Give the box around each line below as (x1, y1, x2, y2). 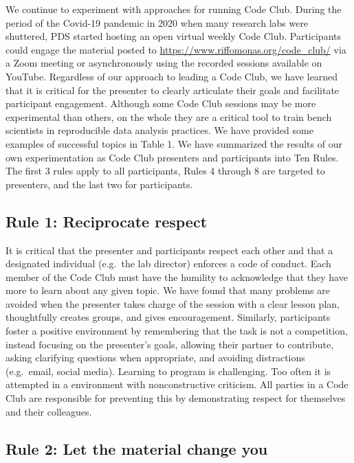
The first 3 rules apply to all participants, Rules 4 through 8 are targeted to (5, 163, 325, 178)
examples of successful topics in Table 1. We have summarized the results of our (5, 136, 342, 150)
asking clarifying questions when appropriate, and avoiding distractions (5, 350, 305, 365)
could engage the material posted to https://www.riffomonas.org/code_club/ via (5, 42, 346, 56)
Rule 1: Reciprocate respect (5, 210, 208, 231)
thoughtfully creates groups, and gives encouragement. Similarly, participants (5, 310, 331, 324)
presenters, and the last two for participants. (5, 177, 193, 191)
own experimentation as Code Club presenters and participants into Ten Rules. (5, 150, 339, 164)
